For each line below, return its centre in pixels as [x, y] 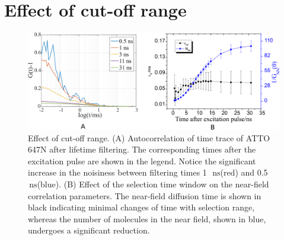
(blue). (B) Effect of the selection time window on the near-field [153, 184]
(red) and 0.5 [244, 172]
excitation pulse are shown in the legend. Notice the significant [142, 160]
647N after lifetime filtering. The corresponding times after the [142, 149]
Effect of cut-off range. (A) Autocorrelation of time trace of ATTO [149, 137]
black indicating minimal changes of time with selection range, [141, 207]
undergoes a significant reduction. [89, 230]
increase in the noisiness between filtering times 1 [117, 172]
